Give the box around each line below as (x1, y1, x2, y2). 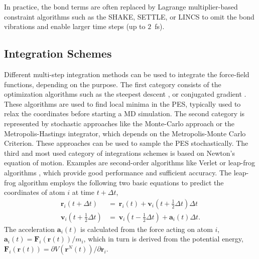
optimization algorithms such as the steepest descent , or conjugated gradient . (4, 89, 246, 99)
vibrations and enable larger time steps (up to (4, 21, 146, 32)
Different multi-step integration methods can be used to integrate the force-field (4, 69, 249, 79)
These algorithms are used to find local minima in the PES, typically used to (4, 98, 241, 109)
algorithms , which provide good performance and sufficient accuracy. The (4, 167, 232, 177)
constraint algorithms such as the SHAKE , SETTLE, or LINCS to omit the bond (4, 11, 254, 22)
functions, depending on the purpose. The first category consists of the (4, 79, 221, 89)
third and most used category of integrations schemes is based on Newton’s (4, 147, 235, 158)
